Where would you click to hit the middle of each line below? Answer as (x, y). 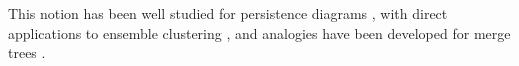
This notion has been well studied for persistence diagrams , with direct (228, 13)
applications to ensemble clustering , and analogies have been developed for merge (259, 32)
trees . (27, 52)
